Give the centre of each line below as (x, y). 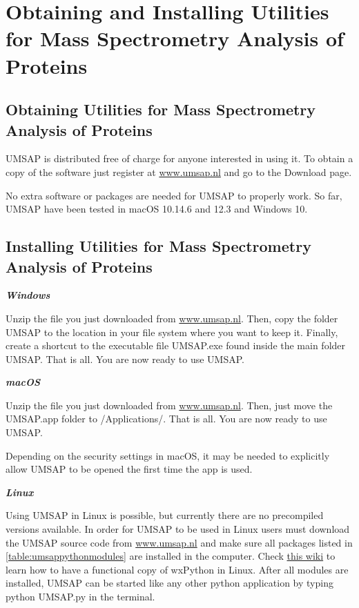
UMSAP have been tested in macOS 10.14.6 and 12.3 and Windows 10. (157, 209)
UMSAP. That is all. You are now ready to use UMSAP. (125, 359)
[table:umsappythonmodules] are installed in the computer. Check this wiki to (171, 556)
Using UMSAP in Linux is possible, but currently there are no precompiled (165, 515)
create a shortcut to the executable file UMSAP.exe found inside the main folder (176, 345)
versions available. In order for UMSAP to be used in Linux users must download (178, 529)
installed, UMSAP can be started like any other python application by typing (169, 583)
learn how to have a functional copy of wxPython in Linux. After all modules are (177, 569)
